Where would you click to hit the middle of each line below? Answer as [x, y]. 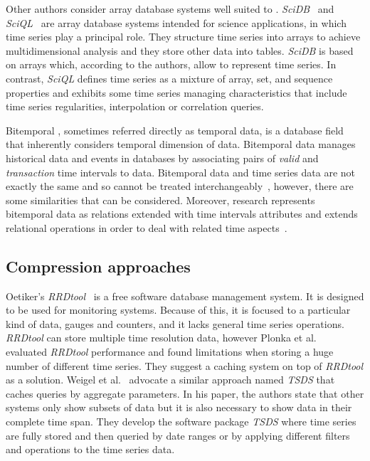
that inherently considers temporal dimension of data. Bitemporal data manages [181, 144]
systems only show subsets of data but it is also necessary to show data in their [179, 407]
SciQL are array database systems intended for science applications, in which [176, 22]
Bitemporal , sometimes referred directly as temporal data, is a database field [175, 130]
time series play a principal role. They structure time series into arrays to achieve [183, 37]
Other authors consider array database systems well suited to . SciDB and [170, 9]
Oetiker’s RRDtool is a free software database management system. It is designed [185, 296]
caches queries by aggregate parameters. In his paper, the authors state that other [185, 393]
